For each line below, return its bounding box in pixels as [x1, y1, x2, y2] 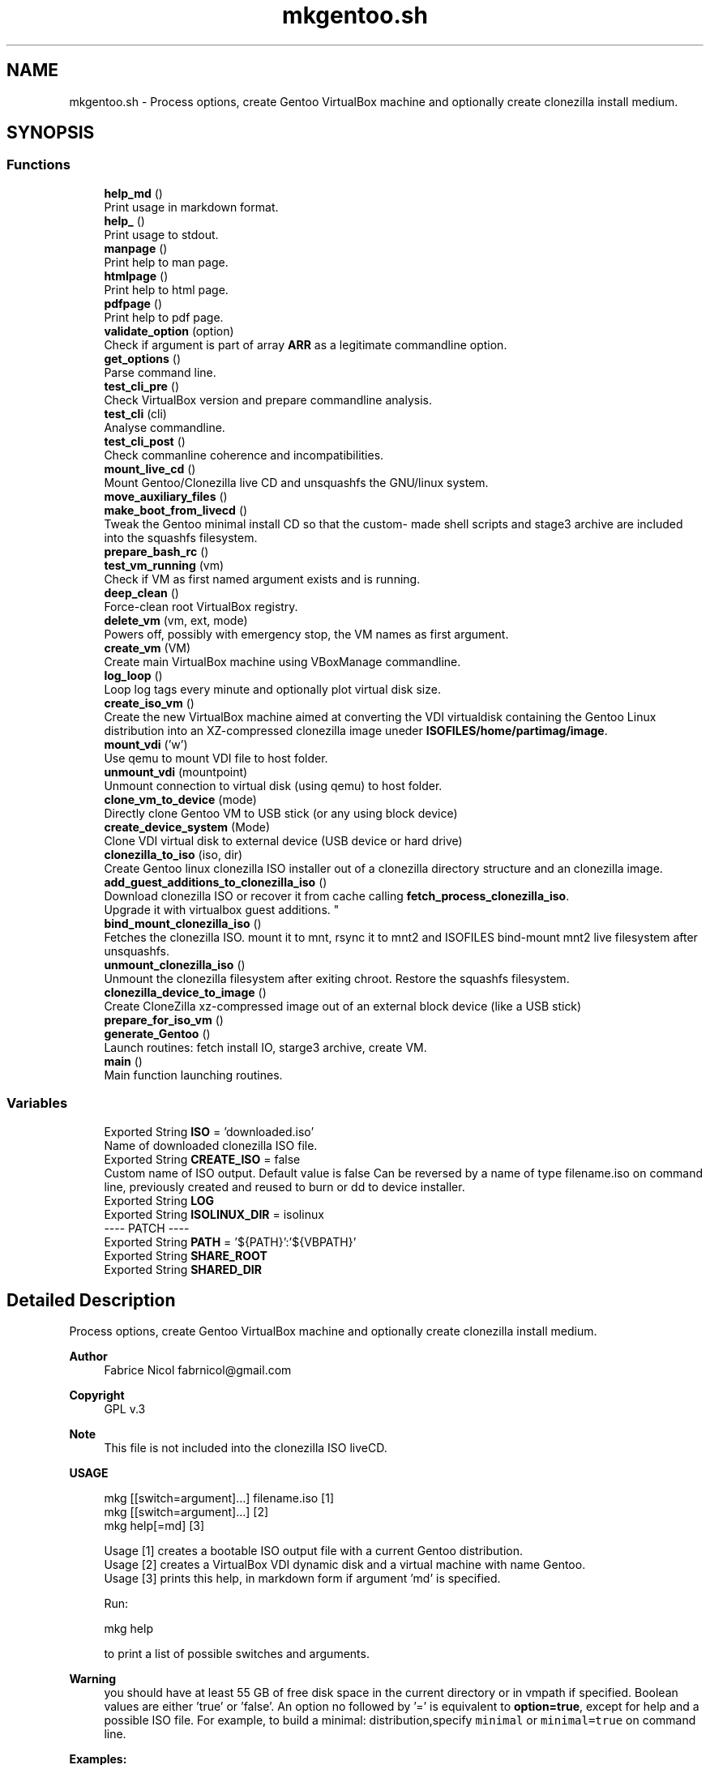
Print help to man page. [104, 254, 229, 269]
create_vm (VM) [104, 640, 191, 655]
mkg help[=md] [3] [104, 1519, 205, 1533]
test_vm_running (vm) [104, 558, 225, 572]
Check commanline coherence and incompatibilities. [104, 447, 384, 462]
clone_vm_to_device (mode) [104, 792, 257, 806]
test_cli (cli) [104, 406, 167, 421]
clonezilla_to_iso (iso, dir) [104, 847, 243, 861]
